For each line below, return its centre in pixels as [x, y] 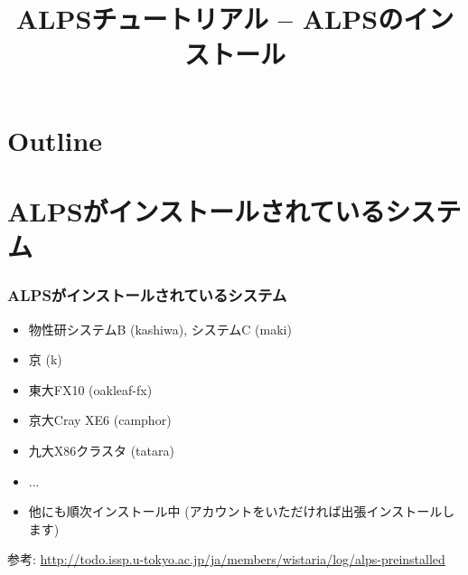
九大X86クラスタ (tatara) [101, 450]
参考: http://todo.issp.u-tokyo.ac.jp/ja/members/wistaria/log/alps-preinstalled [226, 559]
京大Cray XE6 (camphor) [100, 420]
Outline [55, 140]
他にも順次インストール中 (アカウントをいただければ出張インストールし [242, 511]
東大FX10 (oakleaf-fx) [90, 389]
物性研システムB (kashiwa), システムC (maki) [160, 329]
